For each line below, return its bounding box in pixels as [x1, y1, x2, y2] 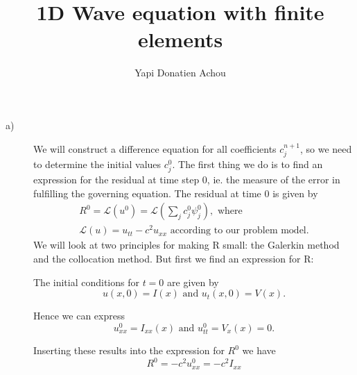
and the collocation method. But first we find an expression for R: [33, 251, 314, 265]
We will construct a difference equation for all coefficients [33, 141, 277, 156]
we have [242, 343, 276, 358]
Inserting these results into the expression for [33, 343, 225, 358]
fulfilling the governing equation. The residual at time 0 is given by [33, 185, 318, 200]
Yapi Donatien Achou [134, 65, 226, 80]
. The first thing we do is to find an [172, 156, 323, 171]
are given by [167, 274, 219, 289]
